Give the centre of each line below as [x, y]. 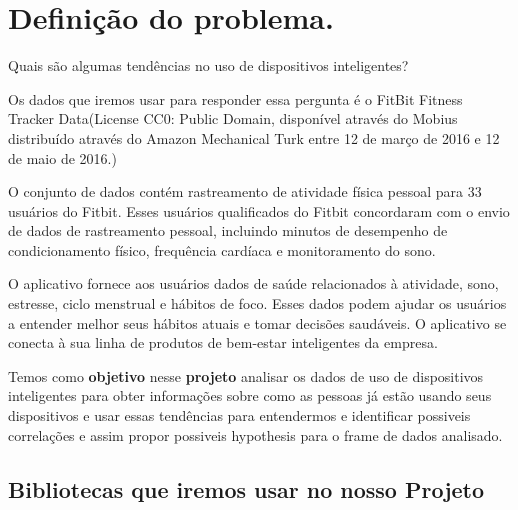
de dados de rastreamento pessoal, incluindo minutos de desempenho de [228, 230]
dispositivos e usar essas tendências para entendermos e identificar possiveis [239, 415]
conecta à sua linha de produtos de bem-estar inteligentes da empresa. [223, 342]
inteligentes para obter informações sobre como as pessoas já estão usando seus [250, 395]
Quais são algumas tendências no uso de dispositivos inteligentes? [208, 65]
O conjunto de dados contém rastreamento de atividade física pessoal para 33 [245, 191]
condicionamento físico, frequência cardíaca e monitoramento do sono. [222, 249]
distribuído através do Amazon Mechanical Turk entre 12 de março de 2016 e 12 [254, 137]
